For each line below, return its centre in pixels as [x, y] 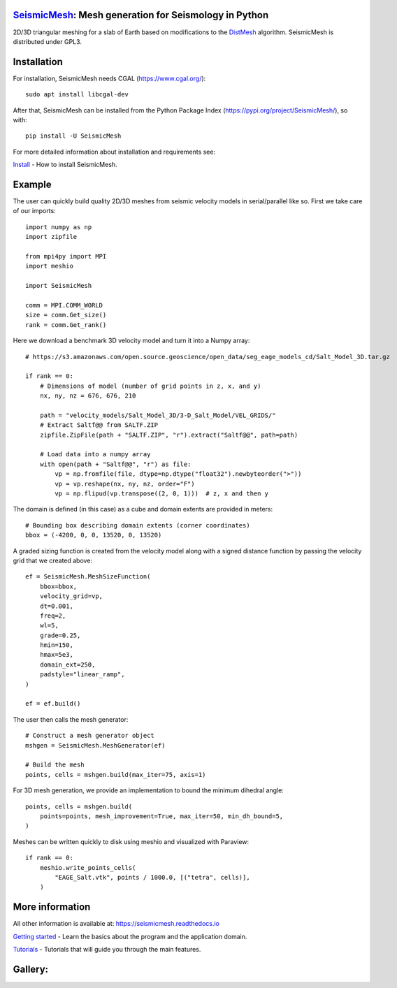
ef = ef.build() [53, 704]
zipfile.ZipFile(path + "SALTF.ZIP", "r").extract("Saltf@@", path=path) [169, 435]
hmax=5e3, [56, 655]
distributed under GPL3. [47, 41]
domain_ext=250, [67, 664]
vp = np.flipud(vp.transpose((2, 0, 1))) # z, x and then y [162, 494]
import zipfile [51, 237]
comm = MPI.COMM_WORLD [64, 305]
